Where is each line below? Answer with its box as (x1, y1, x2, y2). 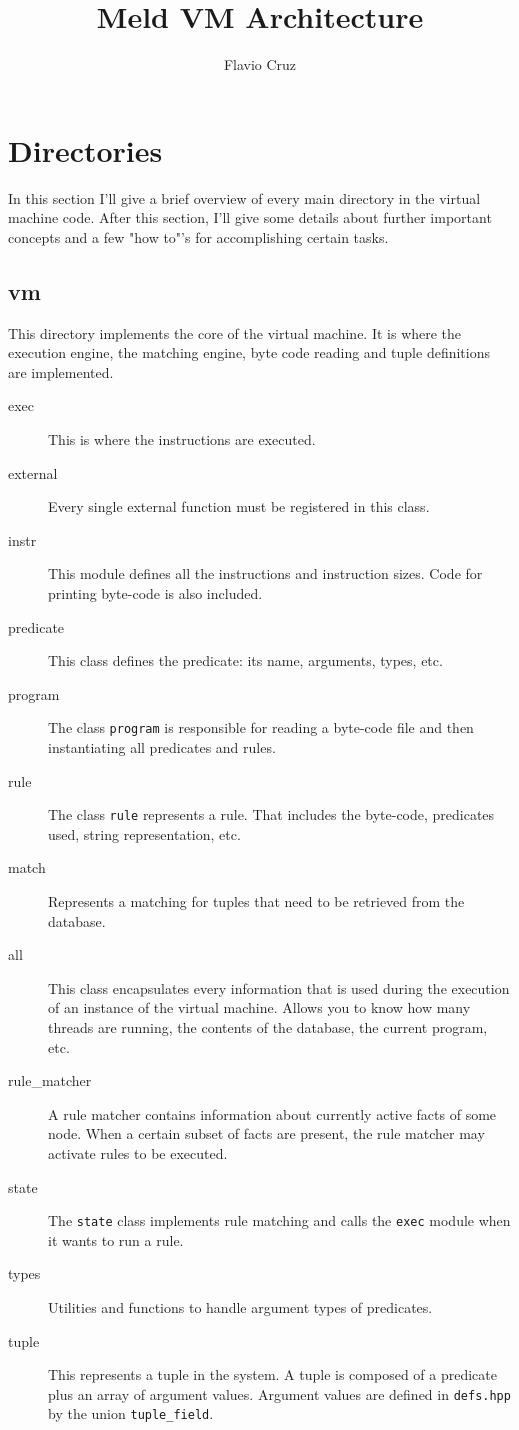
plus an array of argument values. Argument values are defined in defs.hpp (48, 1383, 511, 1404)
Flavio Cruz (223, 54, 297, 75)
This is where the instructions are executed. (48, 429, 316, 450)
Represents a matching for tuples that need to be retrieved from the (48, 891, 465, 912)
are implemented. (8, 361, 114, 382)
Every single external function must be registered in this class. (48, 496, 430, 517)
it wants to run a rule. (48, 1229, 184, 1250)
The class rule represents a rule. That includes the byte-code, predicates (48, 804, 495, 825)
